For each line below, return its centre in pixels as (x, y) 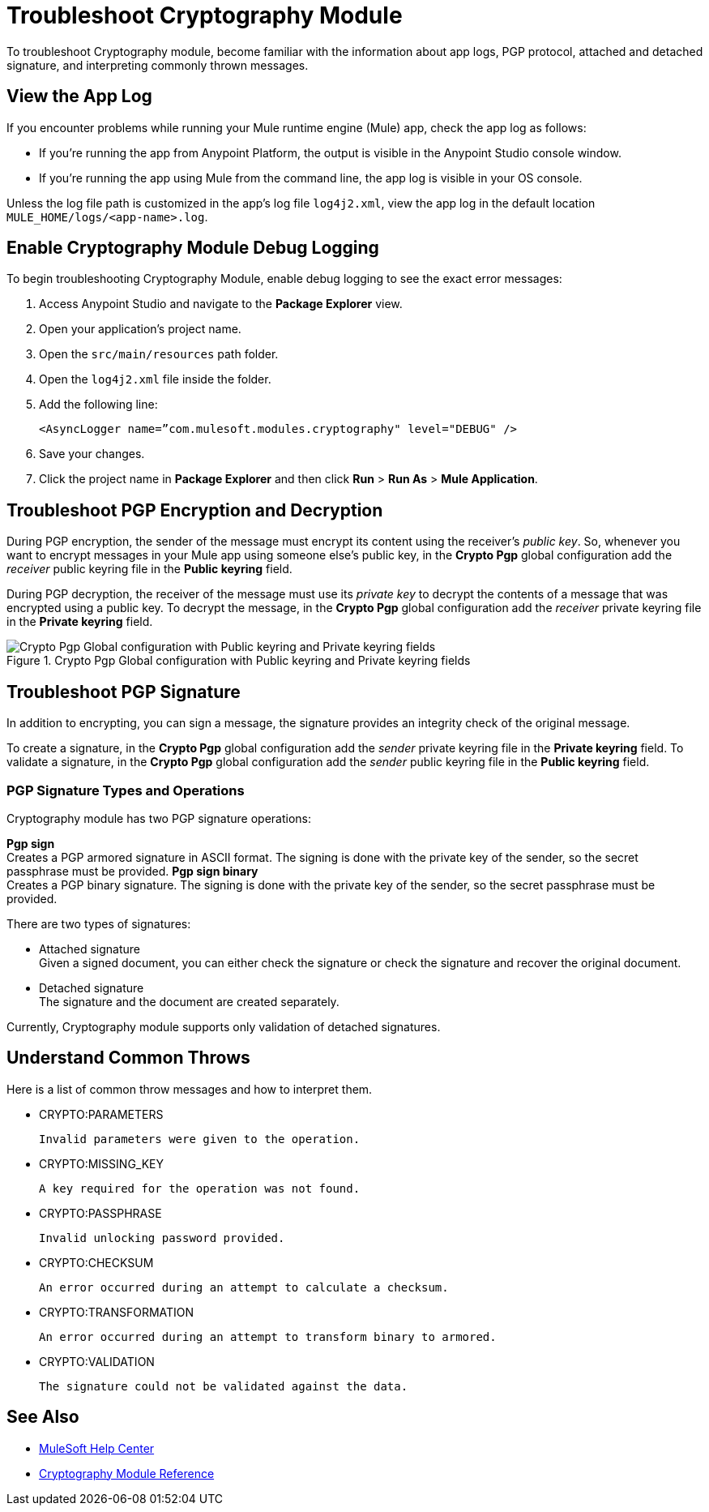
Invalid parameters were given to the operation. (200, 1139)
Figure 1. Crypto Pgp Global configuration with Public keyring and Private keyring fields (239, 661)
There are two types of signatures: (99, 923)
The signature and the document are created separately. (189, 1001)
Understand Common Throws (128, 1058)
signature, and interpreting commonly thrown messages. (158, 65)
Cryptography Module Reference (127, 1473)
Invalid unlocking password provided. (162, 1238)
